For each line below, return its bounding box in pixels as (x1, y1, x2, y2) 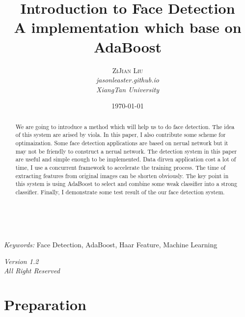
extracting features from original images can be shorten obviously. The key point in (15, 171, 229, 180)
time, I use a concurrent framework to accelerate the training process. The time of (15, 163, 226, 171)
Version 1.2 (4, 256, 39, 266)
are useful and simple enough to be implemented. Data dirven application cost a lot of (15, 155, 236, 163)
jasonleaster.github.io (96, 75, 159, 85)
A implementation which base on (14, 17, 242, 37)
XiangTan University (96, 84, 159, 94)
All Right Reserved (4, 265, 60, 276)
